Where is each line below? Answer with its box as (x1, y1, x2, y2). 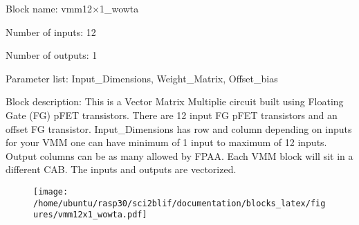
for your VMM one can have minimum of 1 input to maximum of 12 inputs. (6, 135, 327, 150)
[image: (33, 186, 68, 197)
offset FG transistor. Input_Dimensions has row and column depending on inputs (6, 121, 352, 136)
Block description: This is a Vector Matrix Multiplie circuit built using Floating (6, 94, 344, 109)
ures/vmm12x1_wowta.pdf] (33, 210, 147, 220)
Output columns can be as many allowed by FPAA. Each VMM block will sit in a (6, 148, 353, 163)
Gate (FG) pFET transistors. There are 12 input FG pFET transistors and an (6, 107, 338, 122)
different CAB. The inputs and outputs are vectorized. (6, 162, 237, 177)
